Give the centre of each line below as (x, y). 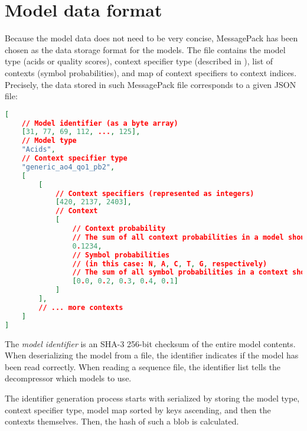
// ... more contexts (81, 307)
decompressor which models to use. (68, 378)
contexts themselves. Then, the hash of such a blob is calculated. (122, 421)
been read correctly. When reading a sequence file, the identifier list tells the (143, 366)
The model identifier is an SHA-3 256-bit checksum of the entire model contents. (150, 343)
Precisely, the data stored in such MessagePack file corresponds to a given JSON (151, 84)
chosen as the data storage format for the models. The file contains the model (145, 49)
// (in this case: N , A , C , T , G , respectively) (170, 264)
